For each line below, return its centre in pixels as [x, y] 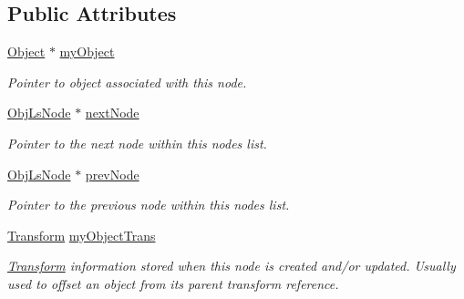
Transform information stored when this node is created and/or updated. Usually [232, 266]
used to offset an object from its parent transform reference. [173, 283]
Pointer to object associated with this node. [127, 82]
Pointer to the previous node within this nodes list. [149, 205]
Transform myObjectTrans [82, 235]
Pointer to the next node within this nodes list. [137, 143]
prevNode [112, 174]
